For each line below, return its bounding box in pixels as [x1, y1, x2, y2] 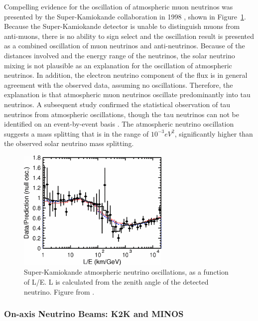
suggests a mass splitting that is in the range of [4, 128, 149, 139]
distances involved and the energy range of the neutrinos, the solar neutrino [4, 50, 235, 60]
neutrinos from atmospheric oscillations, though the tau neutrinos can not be [4, 109, 239, 119]
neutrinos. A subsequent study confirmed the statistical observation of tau [4, 99, 231, 109]
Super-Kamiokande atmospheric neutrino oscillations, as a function [24, 267, 229, 277]
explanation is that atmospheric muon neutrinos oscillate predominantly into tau [4, 89, 251, 100]
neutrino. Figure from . [24, 286, 95, 297]
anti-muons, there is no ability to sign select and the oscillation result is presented [4, 30, 254, 41]
